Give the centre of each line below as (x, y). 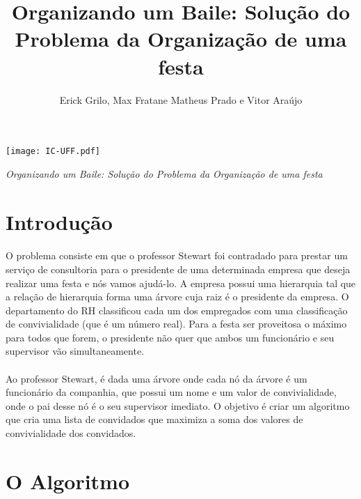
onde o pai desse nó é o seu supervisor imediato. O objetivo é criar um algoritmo (178, 405)
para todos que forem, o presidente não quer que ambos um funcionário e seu (170, 337)
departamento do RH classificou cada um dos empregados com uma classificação (177, 310)
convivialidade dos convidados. (71, 433)
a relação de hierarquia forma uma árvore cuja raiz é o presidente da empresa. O (177, 297)
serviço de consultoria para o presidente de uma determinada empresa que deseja (178, 269)
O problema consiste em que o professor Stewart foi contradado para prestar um (177, 255)
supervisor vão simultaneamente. (75, 351)
